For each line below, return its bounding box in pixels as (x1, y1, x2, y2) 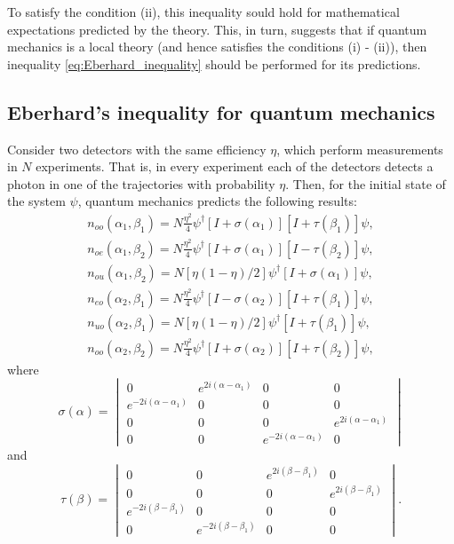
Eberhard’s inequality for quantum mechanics (7, 98, 435, 125)
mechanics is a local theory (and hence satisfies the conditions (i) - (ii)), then (7, 37, 427, 56)
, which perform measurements (276, 139, 443, 158)
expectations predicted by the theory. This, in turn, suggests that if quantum (7, 20, 427, 38)
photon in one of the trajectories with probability (7, 174, 275, 193)
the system (7, 192, 66, 210)
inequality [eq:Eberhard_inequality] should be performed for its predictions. (7, 54, 421, 73)
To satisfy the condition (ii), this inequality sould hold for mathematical (7, 3, 400, 20)
